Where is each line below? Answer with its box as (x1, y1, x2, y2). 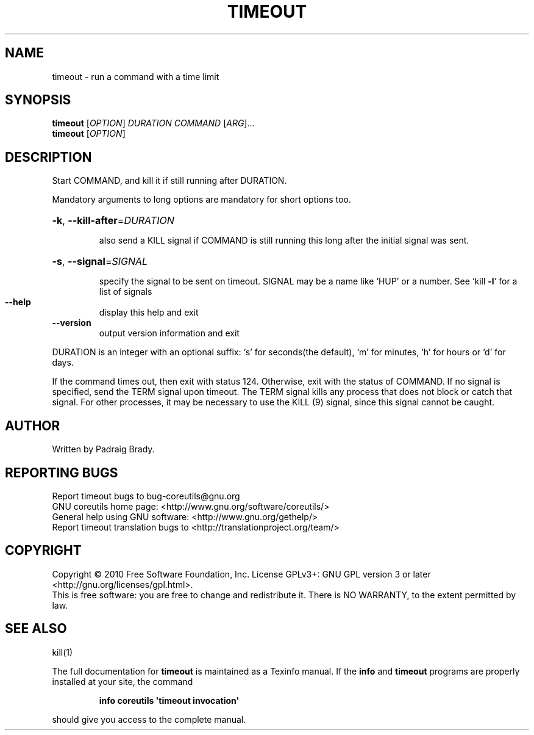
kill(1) (52, 646, 73, 657)
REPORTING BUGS (5, 465, 118, 480)
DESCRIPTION (5, 149, 92, 165)
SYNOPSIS (5, 92, 71, 108)
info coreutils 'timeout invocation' (99, 695, 240, 706)
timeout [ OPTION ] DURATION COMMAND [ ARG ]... (52, 118, 255, 129)
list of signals (99, 286, 152, 297)
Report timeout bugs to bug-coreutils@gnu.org (52, 490, 240, 501)
